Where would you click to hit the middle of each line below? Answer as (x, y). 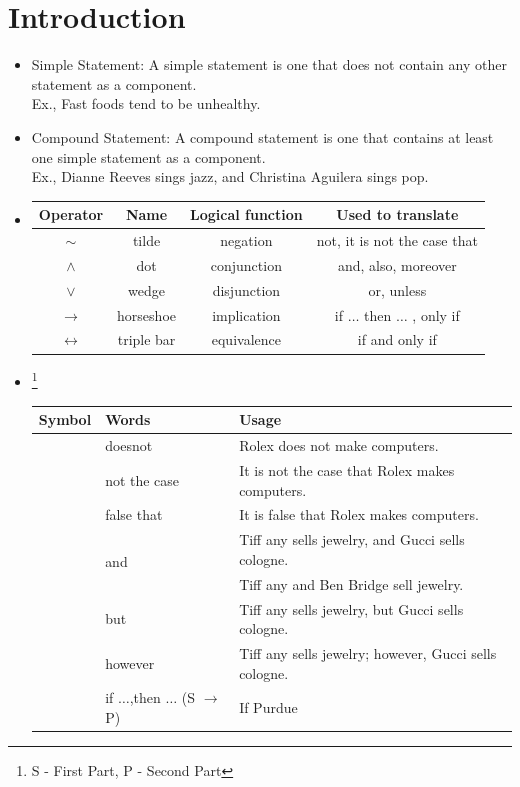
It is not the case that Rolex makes (347, 469)
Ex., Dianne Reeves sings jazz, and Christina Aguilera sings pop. (230, 176)
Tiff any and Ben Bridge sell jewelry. (351, 583)
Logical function (246, 214)
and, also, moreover (397, 264)
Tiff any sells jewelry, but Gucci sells (351, 608)
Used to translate (397, 214)
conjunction (246, 264)
